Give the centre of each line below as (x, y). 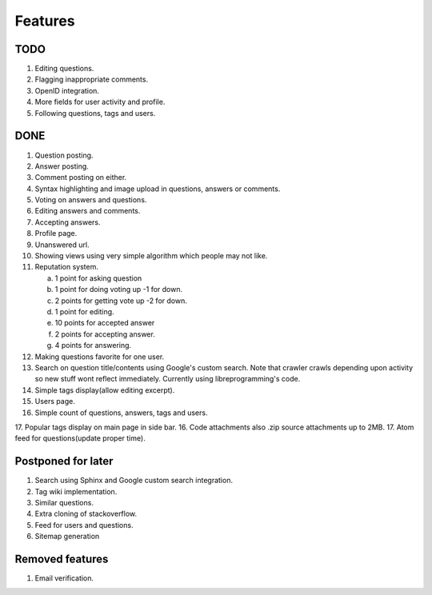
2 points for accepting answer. (105, 334)
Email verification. (64, 578)
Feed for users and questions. (84, 525)
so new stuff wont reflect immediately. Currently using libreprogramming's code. (168, 379)
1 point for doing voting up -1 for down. (119, 290)
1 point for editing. (85, 311)
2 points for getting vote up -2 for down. (121, 301)
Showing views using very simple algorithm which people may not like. (151, 256)
